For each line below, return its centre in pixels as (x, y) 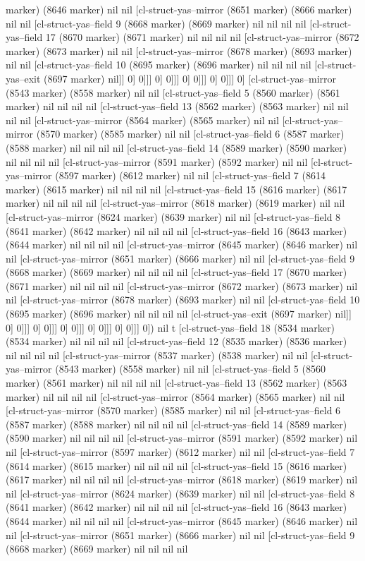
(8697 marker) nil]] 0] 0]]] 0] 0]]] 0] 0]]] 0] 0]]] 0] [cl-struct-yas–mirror (190, 78)
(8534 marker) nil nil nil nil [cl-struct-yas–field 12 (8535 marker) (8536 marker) (177, 341)
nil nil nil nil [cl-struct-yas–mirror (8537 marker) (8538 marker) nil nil (157, 355)
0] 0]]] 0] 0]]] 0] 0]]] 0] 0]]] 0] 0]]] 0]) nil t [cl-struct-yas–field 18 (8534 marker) (170, 327)
